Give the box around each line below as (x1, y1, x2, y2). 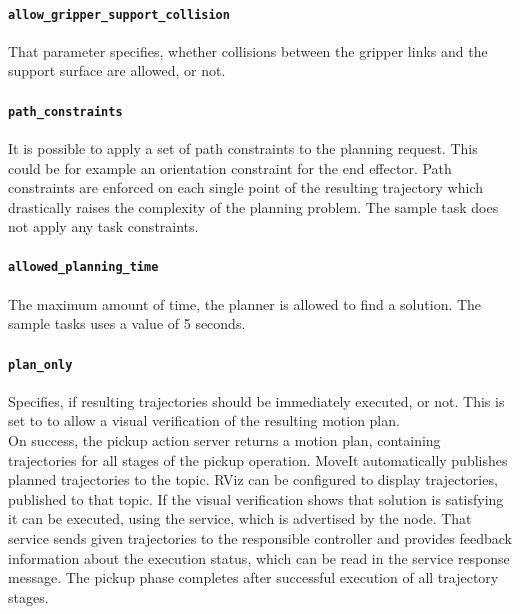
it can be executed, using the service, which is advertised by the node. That (8, 508, 472, 529)
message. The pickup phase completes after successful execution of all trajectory (8, 567, 499, 588)
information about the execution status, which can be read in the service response (8, 547, 510, 568)
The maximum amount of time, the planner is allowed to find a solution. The (8, 293, 482, 314)
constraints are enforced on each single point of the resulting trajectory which (8, 177, 483, 198)
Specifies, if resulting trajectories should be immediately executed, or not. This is (8, 390, 505, 411)
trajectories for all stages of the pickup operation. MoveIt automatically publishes (8, 449, 508, 470)
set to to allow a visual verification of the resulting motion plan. (8, 410, 400, 431)
